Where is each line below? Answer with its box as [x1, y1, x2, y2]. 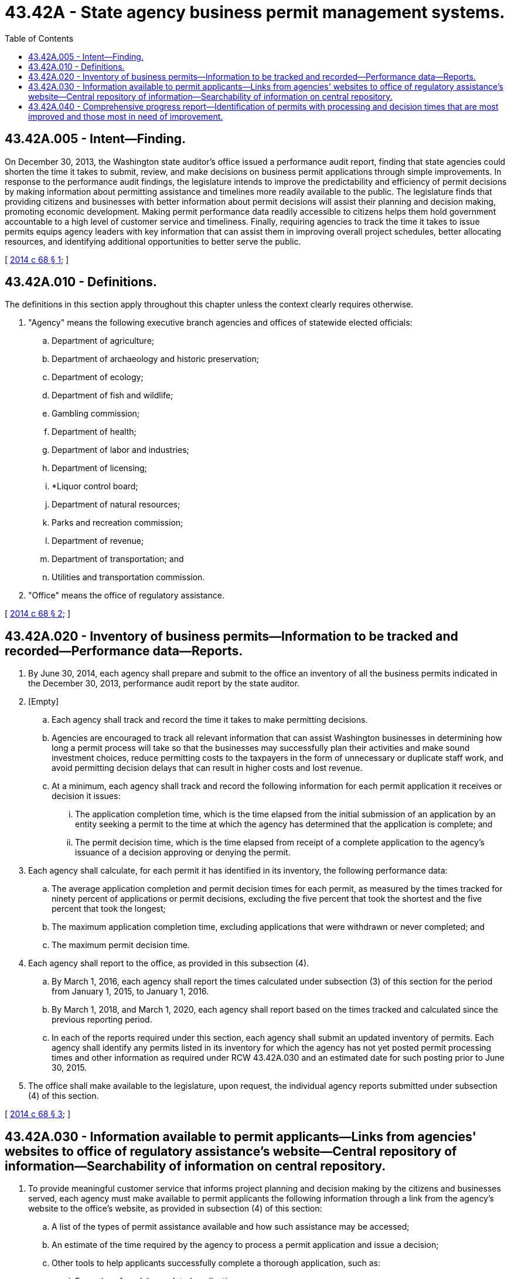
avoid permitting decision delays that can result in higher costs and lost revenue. [52, 763, 363, 773]
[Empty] [28, 696, 59, 707]
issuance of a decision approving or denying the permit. [75, 847, 291, 858]
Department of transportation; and [52, 554, 184, 564]
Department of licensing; [52, 463, 147, 473]
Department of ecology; [52, 372, 144, 383]
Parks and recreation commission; [52, 517, 183, 528]
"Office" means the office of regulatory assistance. [28, 590, 224, 601]
